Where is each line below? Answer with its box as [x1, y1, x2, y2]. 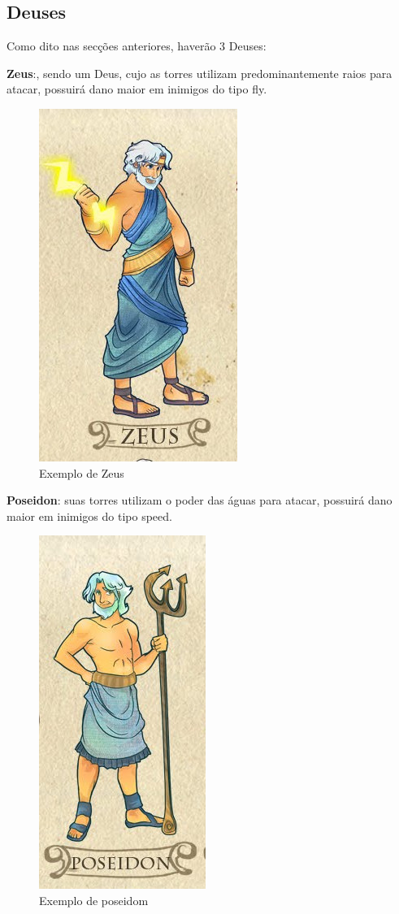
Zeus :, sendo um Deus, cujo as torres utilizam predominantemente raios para [7, 64, 392, 81]
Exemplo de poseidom [39, 891, 149, 908]
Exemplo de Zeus [39, 464, 124, 481]
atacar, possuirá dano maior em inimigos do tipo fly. [7, 80, 267, 97]
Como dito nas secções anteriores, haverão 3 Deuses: [7, 37, 267, 54]
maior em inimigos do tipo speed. [7, 507, 172, 524]
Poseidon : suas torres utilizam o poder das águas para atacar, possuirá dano [7, 492, 392, 509]
